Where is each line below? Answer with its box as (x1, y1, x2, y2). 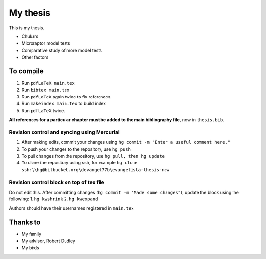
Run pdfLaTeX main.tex (21, 80, 75, 86)
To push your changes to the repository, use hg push (21, 146, 131, 152)
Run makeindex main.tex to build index (21, 101, 106, 107)
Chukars (21, 33, 39, 39)
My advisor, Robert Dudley (21, 238, 76, 244)
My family (21, 231, 42, 237)
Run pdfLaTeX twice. (21, 107, 65, 113)
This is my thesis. (9, 25, 44, 31)
